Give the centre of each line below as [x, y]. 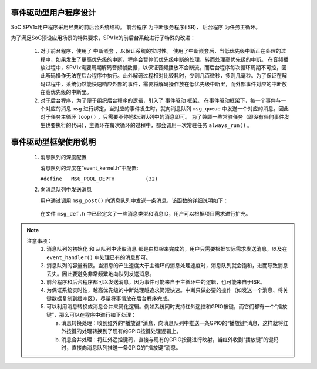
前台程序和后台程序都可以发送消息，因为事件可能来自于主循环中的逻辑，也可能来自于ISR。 [156, 281]
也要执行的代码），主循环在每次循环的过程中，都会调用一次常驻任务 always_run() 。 [149, 125]
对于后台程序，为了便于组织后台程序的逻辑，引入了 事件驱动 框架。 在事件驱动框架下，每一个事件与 [161, 100]
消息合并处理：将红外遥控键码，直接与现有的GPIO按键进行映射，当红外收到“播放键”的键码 [170, 339]
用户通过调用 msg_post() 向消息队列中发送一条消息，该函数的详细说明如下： [134, 200]
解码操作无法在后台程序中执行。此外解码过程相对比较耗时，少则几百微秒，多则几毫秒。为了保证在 [163, 76]
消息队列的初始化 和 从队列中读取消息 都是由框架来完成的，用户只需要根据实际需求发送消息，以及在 [167, 249]
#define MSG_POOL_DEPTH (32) [99, 179]
